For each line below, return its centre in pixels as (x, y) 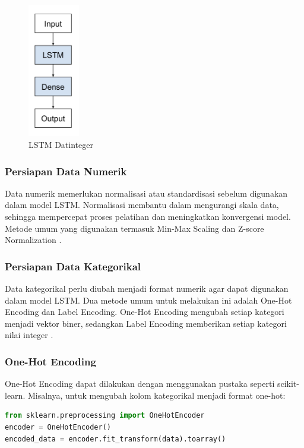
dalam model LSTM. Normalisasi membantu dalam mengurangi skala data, (142, 205)
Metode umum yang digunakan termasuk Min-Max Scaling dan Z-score (134, 228)
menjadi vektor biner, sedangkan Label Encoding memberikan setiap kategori (146, 323)
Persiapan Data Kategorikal (73, 266)
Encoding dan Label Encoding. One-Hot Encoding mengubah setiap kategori (145, 312)
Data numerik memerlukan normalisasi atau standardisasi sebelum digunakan (146, 193)
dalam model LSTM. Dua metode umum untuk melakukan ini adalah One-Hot (148, 300)
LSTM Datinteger (61, 144)
